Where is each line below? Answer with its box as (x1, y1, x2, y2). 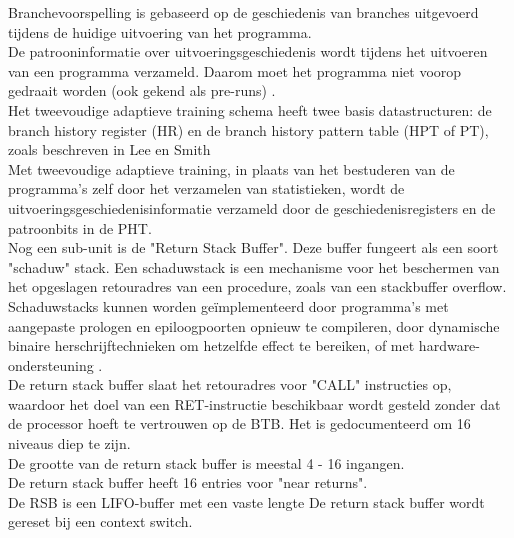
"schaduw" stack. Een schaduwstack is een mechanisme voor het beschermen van (8, 256, 500, 277)
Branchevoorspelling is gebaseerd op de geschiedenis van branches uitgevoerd (8, 2, 479, 22)
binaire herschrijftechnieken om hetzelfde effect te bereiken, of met (8, 335, 415, 356)
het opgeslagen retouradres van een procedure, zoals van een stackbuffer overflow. (8, 276, 507, 297)
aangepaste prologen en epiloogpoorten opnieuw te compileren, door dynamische (8, 315, 500, 336)
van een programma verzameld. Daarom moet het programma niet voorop (8, 60, 462, 81)
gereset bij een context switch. (8, 511, 193, 532)
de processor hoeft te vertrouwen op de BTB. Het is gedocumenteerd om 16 (8, 413, 471, 434)
